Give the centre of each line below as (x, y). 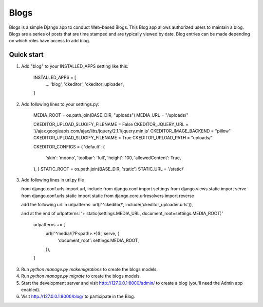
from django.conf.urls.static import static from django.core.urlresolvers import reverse (108, 196)
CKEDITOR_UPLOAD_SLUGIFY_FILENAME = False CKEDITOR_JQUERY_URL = (111, 124)
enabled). (31, 290)
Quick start (26, 55)
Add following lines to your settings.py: (60, 104)
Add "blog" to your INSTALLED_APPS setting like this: (75, 66)
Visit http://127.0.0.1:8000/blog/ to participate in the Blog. (78, 296)
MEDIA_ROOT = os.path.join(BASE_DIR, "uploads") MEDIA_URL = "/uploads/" (111, 115)
